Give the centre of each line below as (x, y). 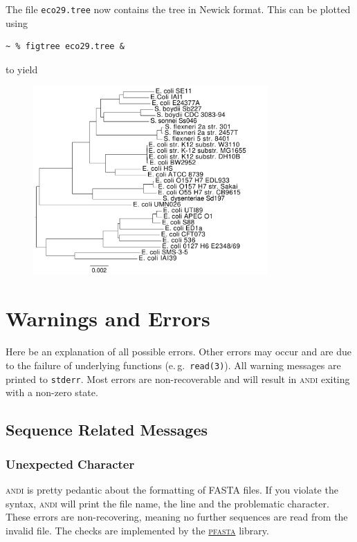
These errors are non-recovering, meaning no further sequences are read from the (177, 517)
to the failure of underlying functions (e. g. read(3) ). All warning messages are (173, 365)
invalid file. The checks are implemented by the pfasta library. (137, 530)
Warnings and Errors (108, 318)
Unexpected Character (70, 464)
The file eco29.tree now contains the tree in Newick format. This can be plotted (178, 9)
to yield (22, 69)
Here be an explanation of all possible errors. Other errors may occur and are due (179, 352)
